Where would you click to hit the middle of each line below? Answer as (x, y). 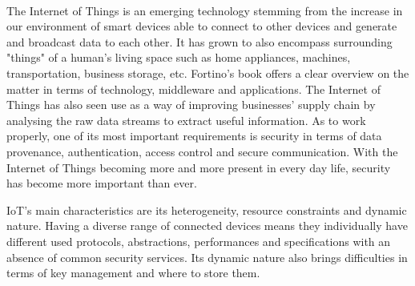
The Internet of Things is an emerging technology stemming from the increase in (205, 10)
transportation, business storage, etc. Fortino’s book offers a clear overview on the (208, 73)
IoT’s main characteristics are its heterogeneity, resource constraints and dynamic (207, 209)
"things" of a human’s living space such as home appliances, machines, (179, 57)
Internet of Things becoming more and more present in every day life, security (199, 167)
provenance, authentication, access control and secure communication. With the (202, 151)
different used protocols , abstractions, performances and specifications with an (199, 241)
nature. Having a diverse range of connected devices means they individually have (207, 226)
